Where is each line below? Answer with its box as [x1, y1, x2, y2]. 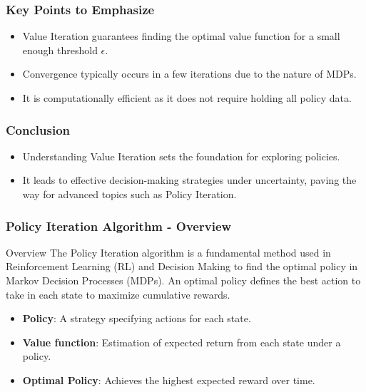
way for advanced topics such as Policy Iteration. [22, 187, 237, 201]
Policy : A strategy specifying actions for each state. [22, 311, 251, 326]
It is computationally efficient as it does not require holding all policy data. [22, 91, 352, 105]
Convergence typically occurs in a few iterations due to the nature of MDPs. [22, 66, 357, 81]
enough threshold [22, 42, 98, 57]
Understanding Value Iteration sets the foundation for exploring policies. [22, 148, 340, 163]
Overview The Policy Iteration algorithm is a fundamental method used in [6, 244, 331, 259]
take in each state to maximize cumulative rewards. [6, 287, 230, 301]
